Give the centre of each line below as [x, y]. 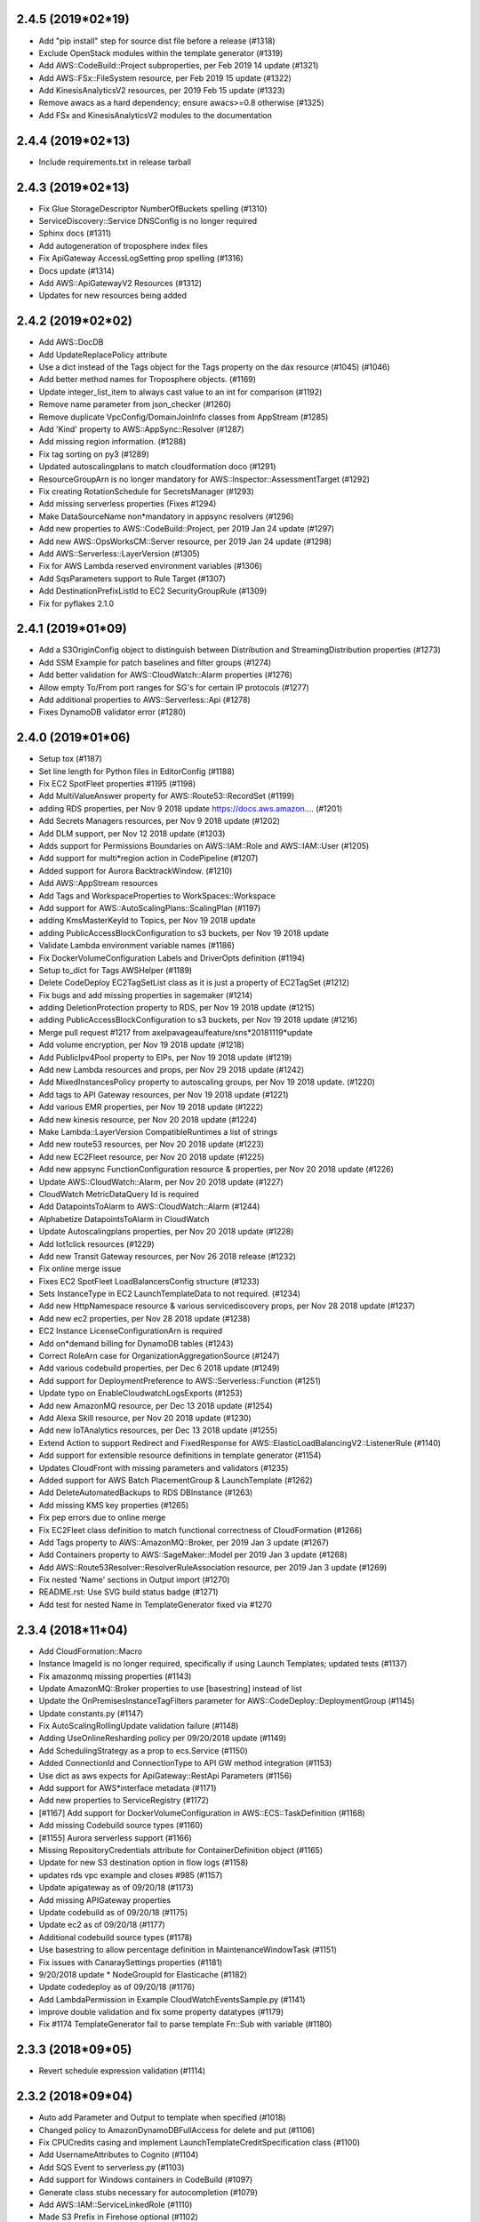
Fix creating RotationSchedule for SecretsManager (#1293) [147, 492]
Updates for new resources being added [112, 296]
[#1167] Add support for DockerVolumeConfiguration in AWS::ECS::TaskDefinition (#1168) [202, 1812]
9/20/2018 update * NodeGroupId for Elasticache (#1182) [143, 1974]
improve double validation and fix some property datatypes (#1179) [161, 2012]
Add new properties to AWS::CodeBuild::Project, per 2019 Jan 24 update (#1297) [187, 529]
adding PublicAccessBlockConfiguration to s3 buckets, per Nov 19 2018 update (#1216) [198, 1020]
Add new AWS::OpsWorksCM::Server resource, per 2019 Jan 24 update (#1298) [185, 541]
